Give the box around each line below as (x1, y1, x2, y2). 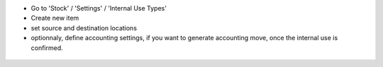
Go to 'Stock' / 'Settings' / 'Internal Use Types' (30, 4, 167, 12)
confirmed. (30, 43, 63, 52)
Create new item (30, 14, 79, 23)
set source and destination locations (30, 23, 138, 32)
